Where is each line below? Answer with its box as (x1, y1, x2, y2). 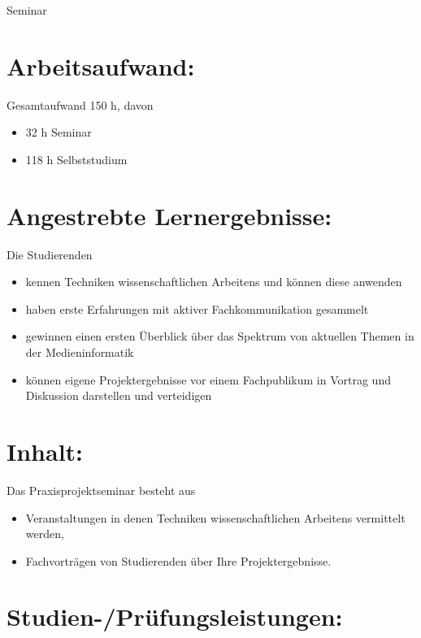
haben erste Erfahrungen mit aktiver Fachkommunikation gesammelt (25, 300, 369, 317)
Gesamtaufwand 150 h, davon (7, 96, 154, 113)
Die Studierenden (7, 245, 93, 263)
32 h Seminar (25, 124, 92, 141)
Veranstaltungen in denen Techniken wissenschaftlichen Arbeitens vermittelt (25, 509, 406, 526)
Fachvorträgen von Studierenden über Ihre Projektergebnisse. (25, 552, 332, 569)
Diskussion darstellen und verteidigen (25, 387, 212, 404)
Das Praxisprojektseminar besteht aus (7, 481, 196, 498)
